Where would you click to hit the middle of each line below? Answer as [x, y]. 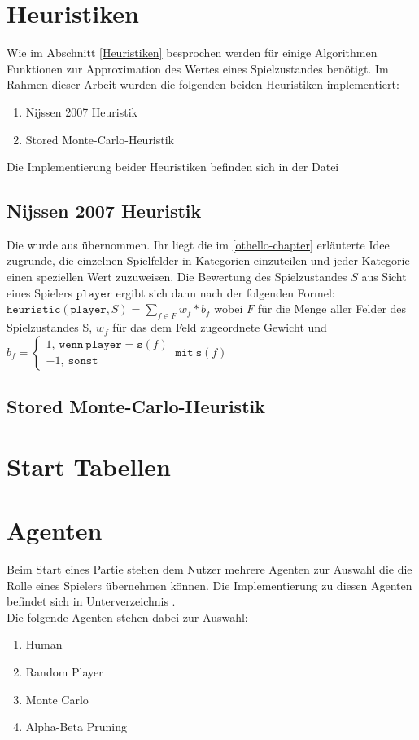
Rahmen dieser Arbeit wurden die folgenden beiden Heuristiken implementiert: [203, 84]
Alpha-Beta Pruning [76, 727]
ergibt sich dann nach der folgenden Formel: [225, 292]
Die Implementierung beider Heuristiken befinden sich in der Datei [173, 167]
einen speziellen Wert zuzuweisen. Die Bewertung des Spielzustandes [177, 277]
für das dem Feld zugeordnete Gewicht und [220, 327]
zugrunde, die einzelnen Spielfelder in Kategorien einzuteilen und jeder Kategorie [208, 260]
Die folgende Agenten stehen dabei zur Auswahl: [127, 617]
